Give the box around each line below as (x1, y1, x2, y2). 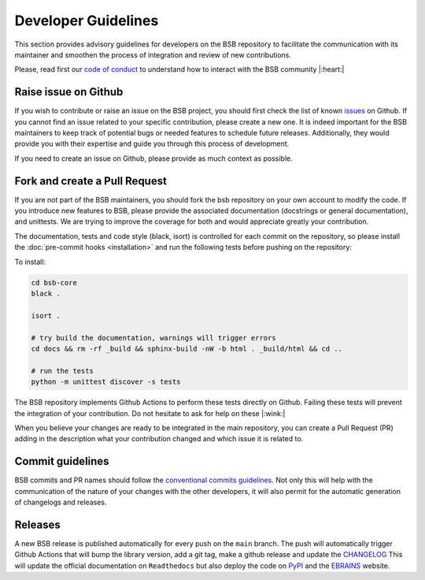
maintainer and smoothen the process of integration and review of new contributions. (14, 50, 291, 59)
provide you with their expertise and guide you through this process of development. (14, 139, 290, 149)
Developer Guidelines (14, 12, 159, 29)
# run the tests (31, 366, 94, 375)
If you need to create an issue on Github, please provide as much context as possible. (14, 154, 293, 163)
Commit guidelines (14, 455, 109, 468)
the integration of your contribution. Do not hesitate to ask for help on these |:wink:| (14, 408, 286, 418)
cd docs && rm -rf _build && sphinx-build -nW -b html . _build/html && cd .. (31, 344, 342, 353)
